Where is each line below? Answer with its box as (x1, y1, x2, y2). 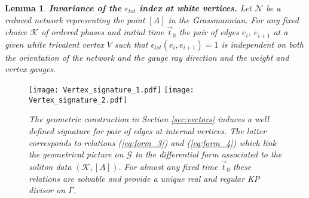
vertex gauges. (5, 63, 56, 75)
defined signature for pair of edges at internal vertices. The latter (29, 124, 267, 137)
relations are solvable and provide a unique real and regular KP (29, 172, 260, 184)
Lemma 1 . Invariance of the (5, 2, 122, 14)
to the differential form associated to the (135, 148, 282, 160)
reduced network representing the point (5, 13, 145, 26)
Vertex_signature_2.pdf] (29, 95, 127, 104)
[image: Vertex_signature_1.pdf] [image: (29, 86, 194, 95)
